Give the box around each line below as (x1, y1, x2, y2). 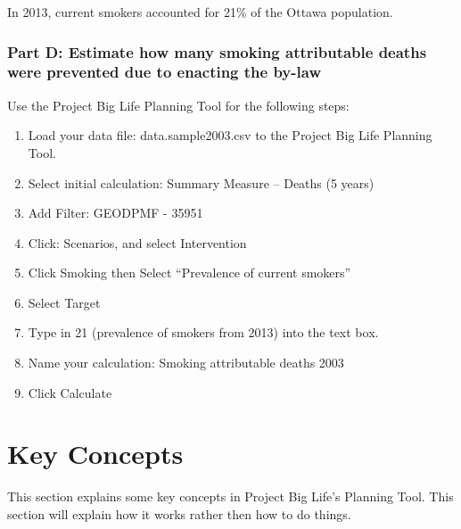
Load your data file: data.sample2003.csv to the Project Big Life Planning (28, 126, 432, 145)
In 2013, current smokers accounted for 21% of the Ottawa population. (7, 3, 393, 21)
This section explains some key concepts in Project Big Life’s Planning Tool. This (7, 487, 454, 506)
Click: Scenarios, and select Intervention (28, 233, 247, 252)
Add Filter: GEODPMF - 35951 (28, 203, 203, 222)
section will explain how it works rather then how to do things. (7, 504, 351, 523)
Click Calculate (28, 383, 112, 401)
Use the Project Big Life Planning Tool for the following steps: (7, 95, 350, 114)
